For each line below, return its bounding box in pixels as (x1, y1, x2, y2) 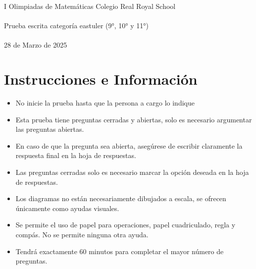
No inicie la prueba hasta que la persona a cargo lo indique (15, 98, 195, 108)
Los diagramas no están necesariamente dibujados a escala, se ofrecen (15, 193, 226, 204)
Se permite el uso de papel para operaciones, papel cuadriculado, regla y (15, 219, 236, 230)
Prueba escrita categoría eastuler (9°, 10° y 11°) (4, 20, 149, 31)
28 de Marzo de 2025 (4, 40, 67, 50)
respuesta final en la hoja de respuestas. (15, 150, 136, 161)
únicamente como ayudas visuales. (15, 203, 119, 213)
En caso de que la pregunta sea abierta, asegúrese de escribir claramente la (15, 140, 243, 151)
